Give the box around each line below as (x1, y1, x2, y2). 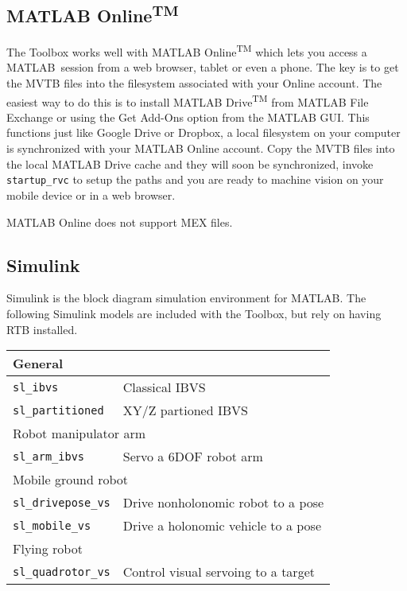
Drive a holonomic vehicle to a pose (122, 516, 321, 535)
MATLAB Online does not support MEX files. (6, 213, 233, 230)
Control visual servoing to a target (122, 562, 315, 581)
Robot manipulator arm (13, 424, 146, 443)
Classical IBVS (122, 378, 206, 397)
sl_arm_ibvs (13, 449, 85, 463)
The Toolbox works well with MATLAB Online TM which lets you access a (6, 41, 367, 60)
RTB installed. (6, 321, 78, 337)
